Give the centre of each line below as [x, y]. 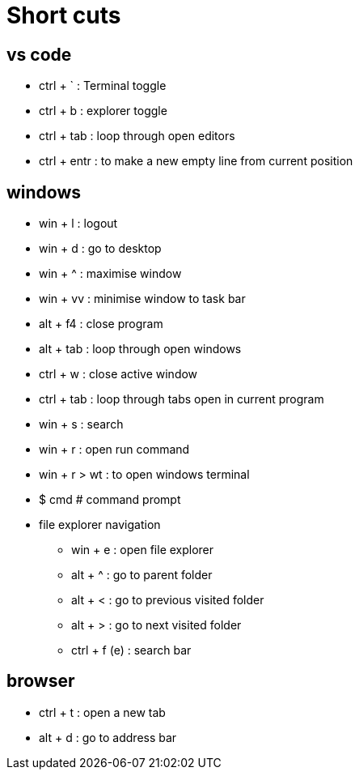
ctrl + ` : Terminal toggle [103, 86]
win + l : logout [78, 224]
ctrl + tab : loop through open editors [137, 136]
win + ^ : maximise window [110, 274]
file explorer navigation [100, 525]
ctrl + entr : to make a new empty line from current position [196, 161]
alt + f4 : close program [101, 324]
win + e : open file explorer [143, 550]
